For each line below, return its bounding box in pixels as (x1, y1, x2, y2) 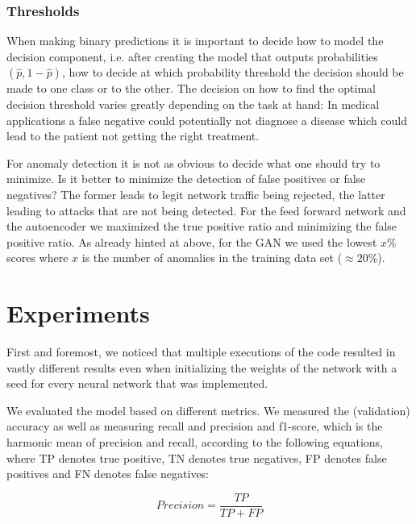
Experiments (6, 297, 150, 330)
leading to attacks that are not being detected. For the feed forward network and (6, 202, 406, 218)
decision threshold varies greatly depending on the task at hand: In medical (6, 96, 380, 112)
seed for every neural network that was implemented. (6, 375, 268, 392)
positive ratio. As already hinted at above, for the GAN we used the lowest (6, 233, 377, 250)
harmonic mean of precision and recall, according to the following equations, (6, 434, 383, 451)
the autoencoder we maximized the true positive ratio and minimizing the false (6, 218, 397, 235)
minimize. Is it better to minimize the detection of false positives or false (6, 170, 366, 187)
